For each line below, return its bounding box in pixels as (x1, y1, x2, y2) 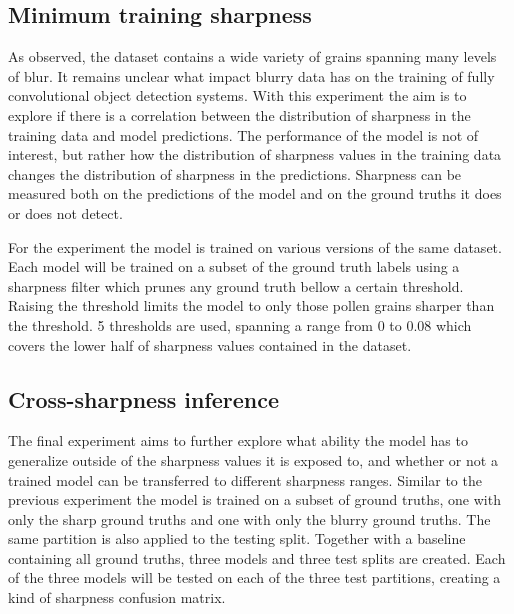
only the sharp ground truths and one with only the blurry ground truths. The (8, 508, 491, 529)
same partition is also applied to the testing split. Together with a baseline (8, 528, 466, 549)
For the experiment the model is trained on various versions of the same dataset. (8, 236, 502, 257)
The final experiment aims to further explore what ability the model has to (8, 430, 468, 451)
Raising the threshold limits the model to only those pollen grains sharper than (8, 295, 495, 316)
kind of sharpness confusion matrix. (8, 587, 226, 608)
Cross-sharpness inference (8, 383, 280, 414)
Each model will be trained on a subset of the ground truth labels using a (8, 256, 460, 277)
